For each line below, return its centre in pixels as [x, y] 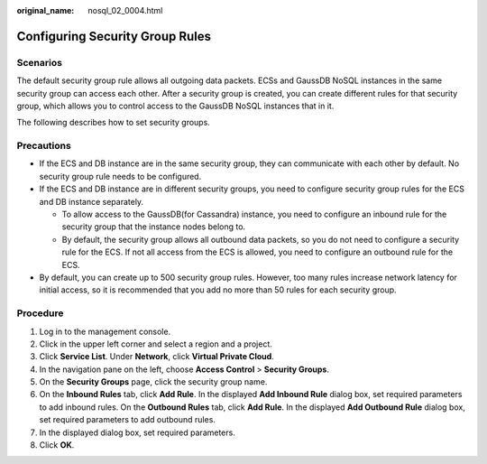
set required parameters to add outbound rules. [128, 420]
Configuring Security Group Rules [114, 36]
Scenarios [40, 62]
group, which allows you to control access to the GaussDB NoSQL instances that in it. [175, 106]
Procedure [40, 313]
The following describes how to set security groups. [114, 123]
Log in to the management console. [105, 331]
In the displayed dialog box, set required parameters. [138, 432]
